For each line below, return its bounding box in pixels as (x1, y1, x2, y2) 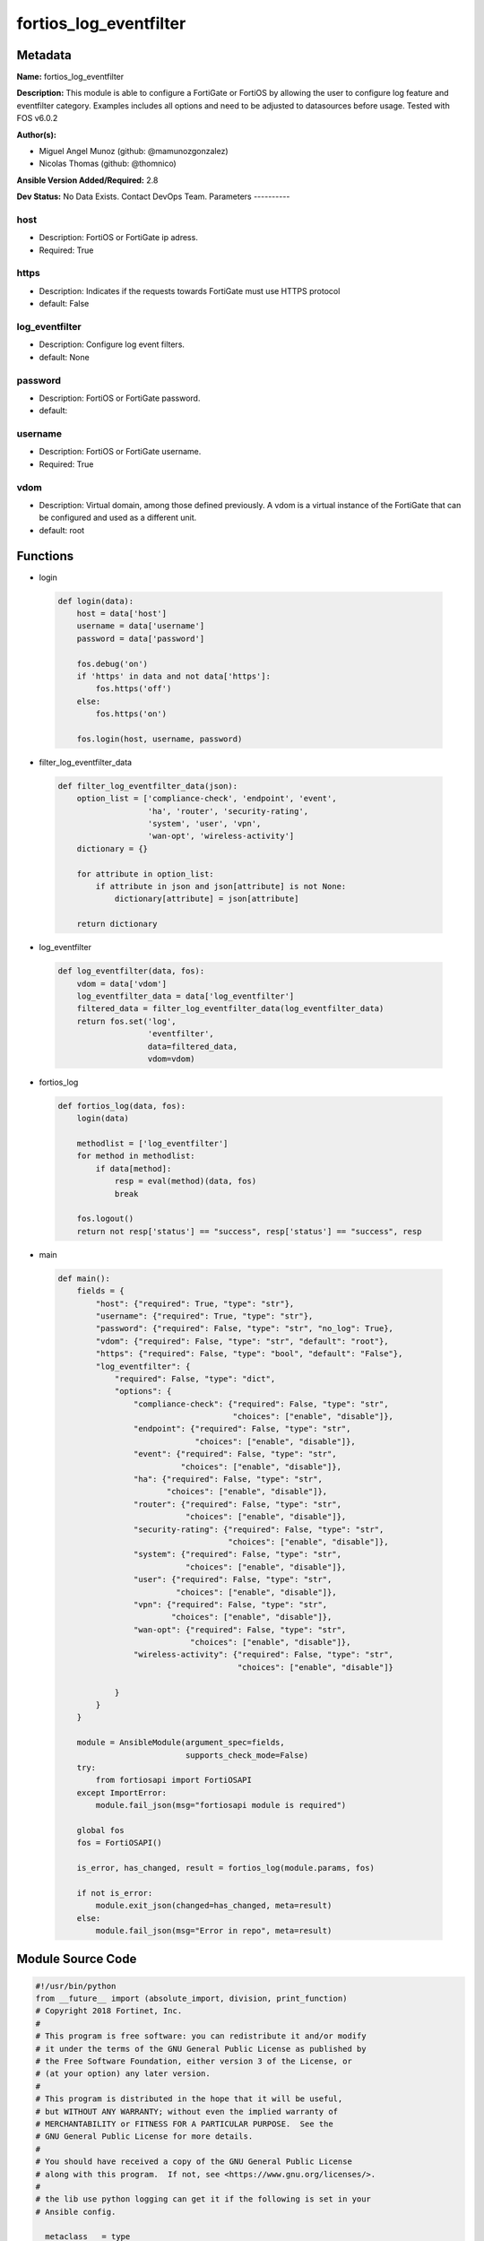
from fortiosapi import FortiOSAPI (95, 1775, 253, 1786)
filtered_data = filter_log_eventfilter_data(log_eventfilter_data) (76, 1004, 385, 1014)
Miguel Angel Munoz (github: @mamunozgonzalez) (39, 146, 229, 157)
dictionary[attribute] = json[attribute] (114, 894, 299, 904)
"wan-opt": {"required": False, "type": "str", (133, 1624, 347, 1635)
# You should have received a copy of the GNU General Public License (35, 2157, 353, 2167)
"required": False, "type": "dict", (114, 1373, 276, 1384)
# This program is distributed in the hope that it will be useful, (35, 2094, 343, 2104)
